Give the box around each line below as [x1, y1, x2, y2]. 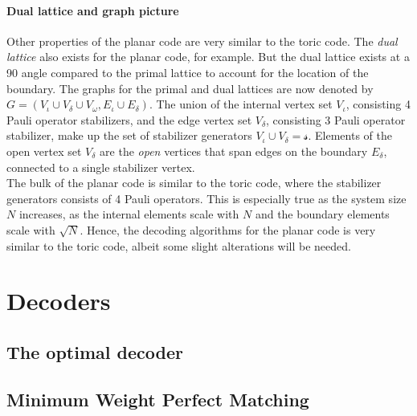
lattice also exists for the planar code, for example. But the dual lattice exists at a [6, 48, 410, 65]
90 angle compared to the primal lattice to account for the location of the [6, 63, 369, 80]
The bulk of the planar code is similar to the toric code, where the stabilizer [6, 174, 382, 191]
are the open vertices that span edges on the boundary [100, 142, 368, 159]
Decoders [6, 284, 111, 317]
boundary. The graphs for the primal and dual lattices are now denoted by [6, 80, 374, 96]
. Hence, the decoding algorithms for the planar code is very [80, 221, 376, 238]
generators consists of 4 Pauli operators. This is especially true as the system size [6, 190, 407, 206]
